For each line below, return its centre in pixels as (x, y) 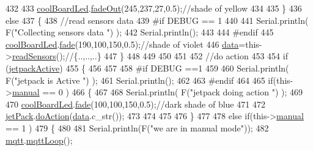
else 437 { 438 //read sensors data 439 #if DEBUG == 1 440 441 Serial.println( (157, 20)
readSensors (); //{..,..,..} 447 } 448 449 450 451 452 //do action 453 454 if (150, 56)
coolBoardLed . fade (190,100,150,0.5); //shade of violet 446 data (122, 44)
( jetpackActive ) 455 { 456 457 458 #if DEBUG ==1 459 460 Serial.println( (147, 68)
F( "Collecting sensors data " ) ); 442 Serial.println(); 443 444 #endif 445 (140, 32)
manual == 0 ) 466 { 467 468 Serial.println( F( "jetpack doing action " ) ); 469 (157, 92)
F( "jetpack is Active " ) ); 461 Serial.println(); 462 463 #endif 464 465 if (139, 80)
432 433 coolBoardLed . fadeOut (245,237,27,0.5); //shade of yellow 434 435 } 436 (154, 8)
